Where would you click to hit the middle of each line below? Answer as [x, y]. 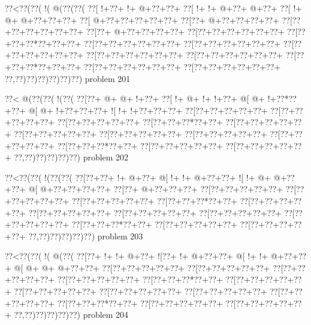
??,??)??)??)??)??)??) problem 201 [68, 78]
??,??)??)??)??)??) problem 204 [71, 315]
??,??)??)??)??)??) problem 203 [86, 236]
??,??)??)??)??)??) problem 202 [71, 157]
